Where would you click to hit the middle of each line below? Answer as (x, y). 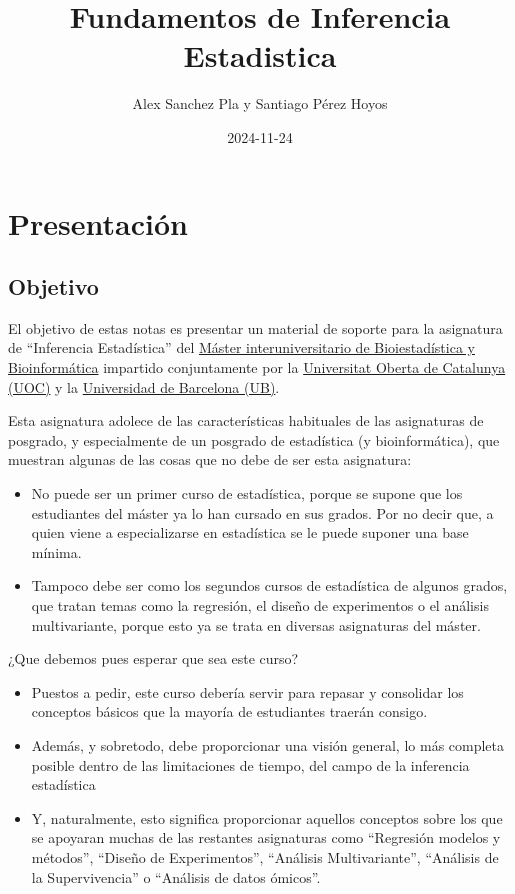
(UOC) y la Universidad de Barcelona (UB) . (144, 386)
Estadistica (260, 55)
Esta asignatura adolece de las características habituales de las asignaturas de (246, 420)
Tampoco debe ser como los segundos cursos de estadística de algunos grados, (269, 585)
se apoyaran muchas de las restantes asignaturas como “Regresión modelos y (266, 837)
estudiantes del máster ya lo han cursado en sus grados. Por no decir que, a (262, 512)
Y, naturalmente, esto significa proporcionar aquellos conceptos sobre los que (267, 817)
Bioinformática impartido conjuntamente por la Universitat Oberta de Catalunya (257, 367)
